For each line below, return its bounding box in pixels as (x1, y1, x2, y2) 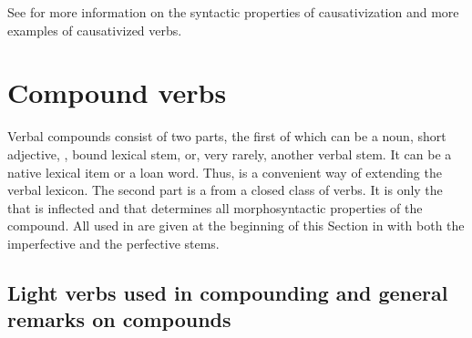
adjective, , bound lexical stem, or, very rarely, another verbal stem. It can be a (7, 144, 452, 163)
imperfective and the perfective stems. (7, 233, 220, 252)
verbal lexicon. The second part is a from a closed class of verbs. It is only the (7, 180, 443, 200)
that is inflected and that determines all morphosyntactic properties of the (7, 198, 423, 217)
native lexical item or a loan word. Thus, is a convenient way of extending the (7, 162, 442, 181)
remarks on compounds (7, 305, 231, 333)
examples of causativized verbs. (7, 20, 182, 39)
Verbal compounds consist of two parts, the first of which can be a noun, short (7, 127, 446, 146)
